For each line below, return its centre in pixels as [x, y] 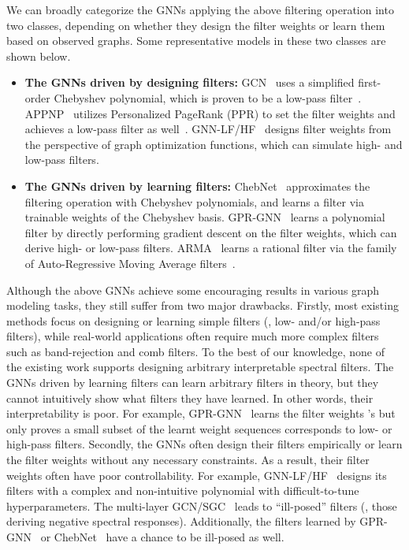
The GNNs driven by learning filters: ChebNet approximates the [197, 186]
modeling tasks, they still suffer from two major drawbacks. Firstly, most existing [203, 305]
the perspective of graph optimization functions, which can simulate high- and [214, 144]
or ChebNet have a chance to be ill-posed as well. [162, 537]
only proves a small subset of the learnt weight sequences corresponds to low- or [199, 428]
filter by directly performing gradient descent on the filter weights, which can [211, 232]
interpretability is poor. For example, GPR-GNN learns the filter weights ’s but [201, 413]
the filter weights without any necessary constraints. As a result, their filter [188, 460]
